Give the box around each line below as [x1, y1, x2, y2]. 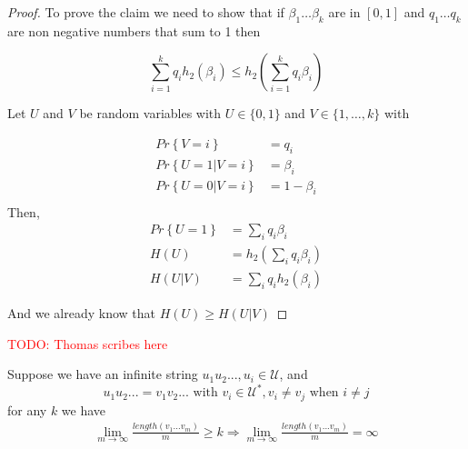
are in [328, 3, 361, 21]
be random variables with [79, 104, 222, 123]
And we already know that [7, 303, 155, 322]
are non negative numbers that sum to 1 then [7, 21, 261, 40]
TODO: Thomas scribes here [7, 334, 168, 353]
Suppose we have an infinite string [7, 364, 198, 384]
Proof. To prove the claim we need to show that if [7, 3, 284, 21]
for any [7, 400, 47, 419]
